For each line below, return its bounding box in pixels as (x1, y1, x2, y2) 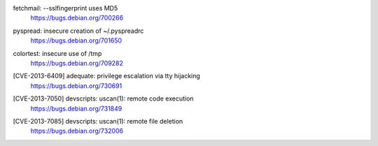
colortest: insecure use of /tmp (13, 49, 102, 57)
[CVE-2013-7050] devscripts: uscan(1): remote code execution (13, 94, 194, 103)
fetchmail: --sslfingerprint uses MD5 (13, 4, 118, 12)
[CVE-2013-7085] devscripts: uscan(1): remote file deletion (13, 117, 183, 125)
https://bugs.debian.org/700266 (30, 14, 124, 22)
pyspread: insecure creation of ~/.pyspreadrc (13, 27, 144, 35)
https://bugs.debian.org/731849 (30, 104, 122, 112)
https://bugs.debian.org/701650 (30, 36, 122, 45)
